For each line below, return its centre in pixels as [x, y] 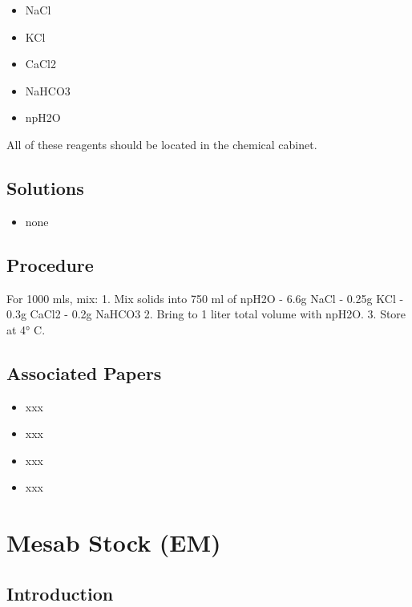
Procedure [50, 264]
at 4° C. [26, 329]
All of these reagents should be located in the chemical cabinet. [162, 144]
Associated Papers [84, 372]
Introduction [60, 593]
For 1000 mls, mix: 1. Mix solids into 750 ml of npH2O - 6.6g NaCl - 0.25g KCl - [205, 298]
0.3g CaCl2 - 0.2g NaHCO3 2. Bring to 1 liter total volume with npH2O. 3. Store [206, 314]
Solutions [45, 187]
